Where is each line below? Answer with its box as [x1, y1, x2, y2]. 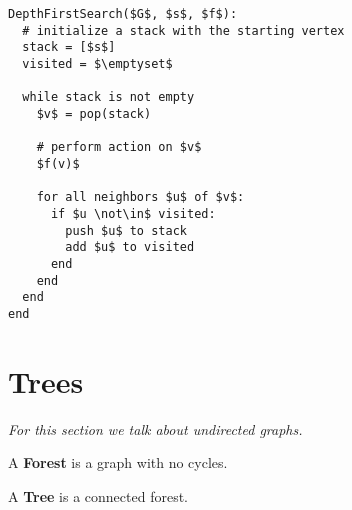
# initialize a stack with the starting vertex [22, 23, 345, 38]
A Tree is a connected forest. [8, 485, 188, 506]
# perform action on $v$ [36, 140, 202, 155]
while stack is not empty [22, 90, 195, 105]
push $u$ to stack [65, 223, 187, 238]
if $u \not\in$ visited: [50, 206, 216, 221]
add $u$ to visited [65, 240, 195, 255]
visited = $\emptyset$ [22, 56, 173, 71]
